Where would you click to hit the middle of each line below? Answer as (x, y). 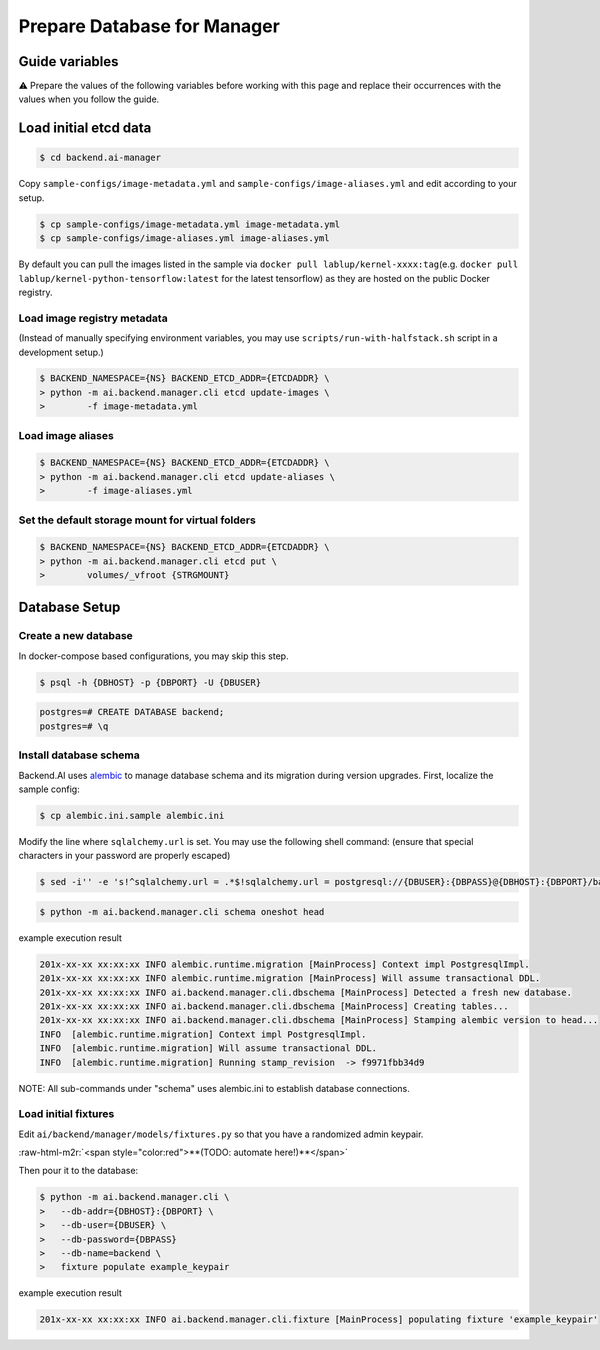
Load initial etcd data (85, 128)
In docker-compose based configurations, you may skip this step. (153, 656)
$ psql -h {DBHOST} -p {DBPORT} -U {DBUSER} (150, 682)
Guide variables (68, 61)
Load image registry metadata (93, 318)
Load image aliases (66, 435)
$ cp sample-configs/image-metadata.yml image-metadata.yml (190, 224)
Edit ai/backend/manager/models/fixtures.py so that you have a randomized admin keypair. (221, 1134)
